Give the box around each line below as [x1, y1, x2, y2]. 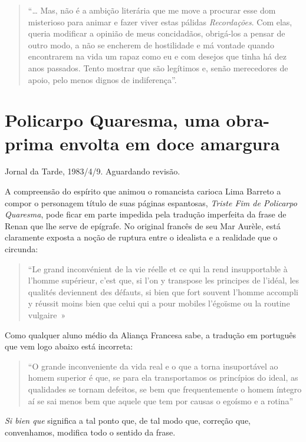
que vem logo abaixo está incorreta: [5, 340, 133, 352]
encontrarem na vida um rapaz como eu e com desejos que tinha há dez [28, 50, 287, 62]
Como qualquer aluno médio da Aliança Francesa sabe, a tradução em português [5, 328, 297, 341]
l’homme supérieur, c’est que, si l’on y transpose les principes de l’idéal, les [28, 274, 300, 286]
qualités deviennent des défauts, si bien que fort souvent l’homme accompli [28, 285, 298, 298]
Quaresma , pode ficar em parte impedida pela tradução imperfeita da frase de [5, 208, 287, 220]
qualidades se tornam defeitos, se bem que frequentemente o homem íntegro [28, 382, 302, 395]
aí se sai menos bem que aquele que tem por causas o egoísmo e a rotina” [28, 394, 294, 407]
